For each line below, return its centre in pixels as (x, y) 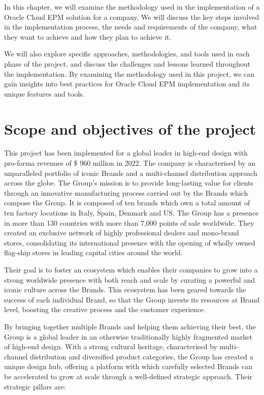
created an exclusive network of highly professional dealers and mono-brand (122, 233)
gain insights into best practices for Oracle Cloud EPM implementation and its (127, 84)
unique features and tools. (44, 93)
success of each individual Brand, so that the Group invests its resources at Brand (132, 299)
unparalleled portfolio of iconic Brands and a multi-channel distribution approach (131, 173)
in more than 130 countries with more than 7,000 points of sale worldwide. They (129, 222)
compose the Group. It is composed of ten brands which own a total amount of (127, 203)
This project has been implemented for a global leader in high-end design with (126, 153)
